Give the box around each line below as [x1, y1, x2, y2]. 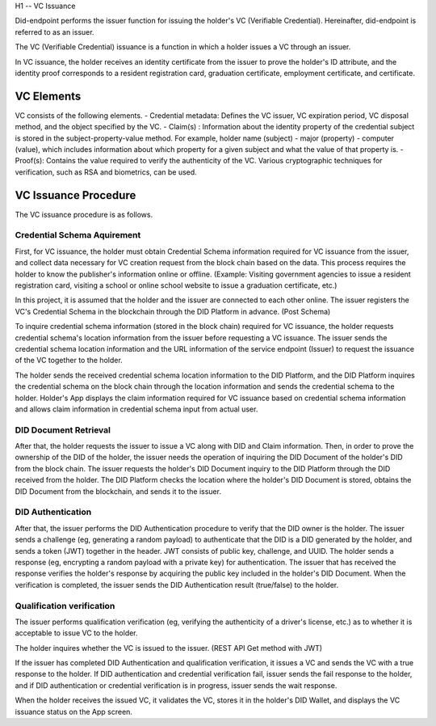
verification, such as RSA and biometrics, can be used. [15, 167, 197, 177]
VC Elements [15, 89, 82, 103]
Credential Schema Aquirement [15, 230, 141, 241]
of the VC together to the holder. [15, 356, 123, 365]
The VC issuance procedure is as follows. [15, 209, 153, 219]
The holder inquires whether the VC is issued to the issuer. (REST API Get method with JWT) [15, 643, 323, 652]
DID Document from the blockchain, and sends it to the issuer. [15, 486, 222, 496]
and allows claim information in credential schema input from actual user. [15, 404, 258, 414]
